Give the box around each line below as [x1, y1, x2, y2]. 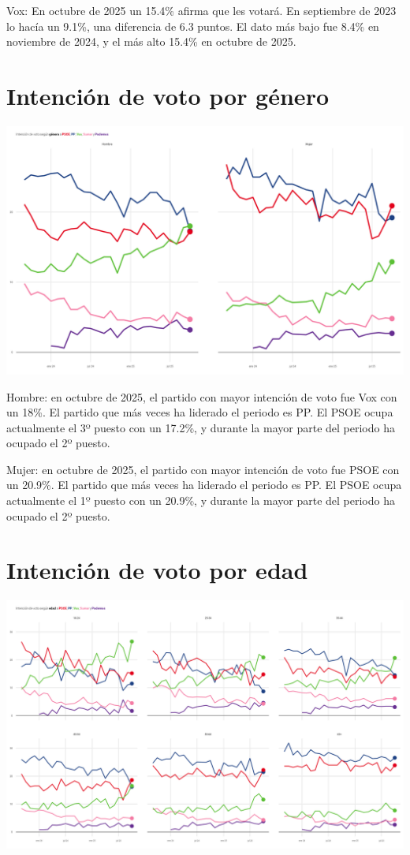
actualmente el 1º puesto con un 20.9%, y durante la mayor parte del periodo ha [6, 492, 395, 509]
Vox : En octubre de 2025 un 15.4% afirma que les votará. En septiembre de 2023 [6, 2, 397, 18]
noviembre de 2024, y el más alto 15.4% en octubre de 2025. [6, 33, 296, 50]
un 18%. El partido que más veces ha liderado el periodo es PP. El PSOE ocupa [6, 404, 393, 420]
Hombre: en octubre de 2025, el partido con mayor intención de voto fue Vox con [6, 388, 397, 405]
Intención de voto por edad [6, 554, 308, 586]
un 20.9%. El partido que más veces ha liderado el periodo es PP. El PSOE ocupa [6, 476, 402, 493]
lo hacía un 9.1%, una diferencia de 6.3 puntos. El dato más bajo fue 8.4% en [6, 17, 379, 34]
